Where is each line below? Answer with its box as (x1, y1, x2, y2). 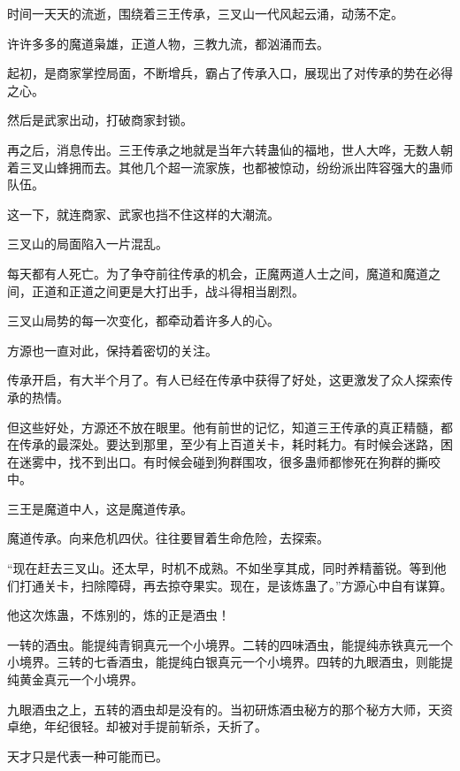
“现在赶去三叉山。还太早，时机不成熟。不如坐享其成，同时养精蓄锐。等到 (7, 559, 434, 577)
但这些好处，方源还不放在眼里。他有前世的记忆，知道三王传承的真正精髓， (7, 417, 441, 436)
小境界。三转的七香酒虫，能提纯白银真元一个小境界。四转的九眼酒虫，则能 (7, 653, 441, 671)
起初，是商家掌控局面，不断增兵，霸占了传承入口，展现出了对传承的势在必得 (7, 64, 453, 82)
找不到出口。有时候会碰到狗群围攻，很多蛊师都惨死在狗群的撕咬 (68, 452, 441, 470)
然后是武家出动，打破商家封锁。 (7, 111, 193, 129)
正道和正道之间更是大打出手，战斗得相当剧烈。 (31, 281, 304, 300)
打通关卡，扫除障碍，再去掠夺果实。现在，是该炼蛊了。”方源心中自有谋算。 (19, 576, 453, 594)
